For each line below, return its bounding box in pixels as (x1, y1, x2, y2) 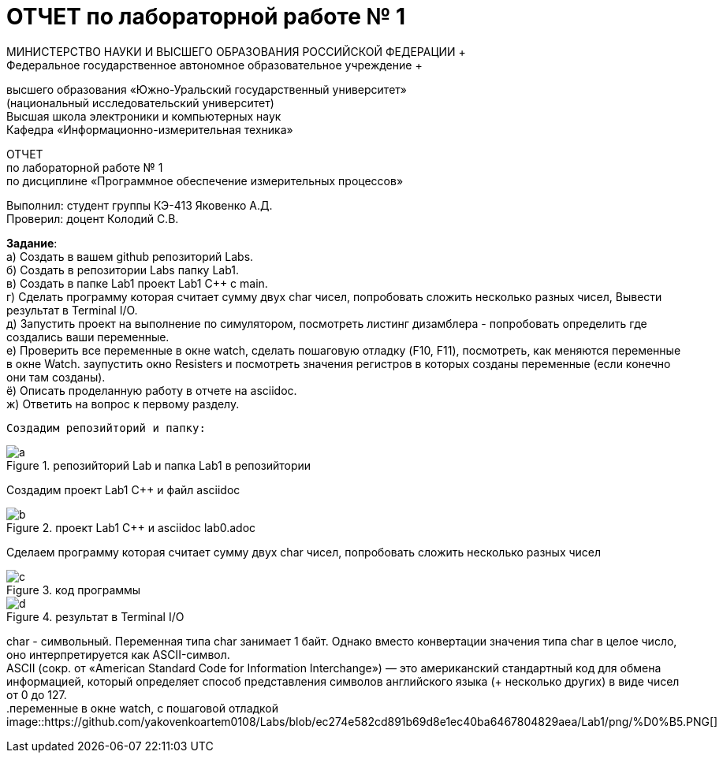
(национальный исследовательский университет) (6, 95, 274, 110)
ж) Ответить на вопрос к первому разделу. (6, 396, 240, 411)
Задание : (6, 236, 58, 250)
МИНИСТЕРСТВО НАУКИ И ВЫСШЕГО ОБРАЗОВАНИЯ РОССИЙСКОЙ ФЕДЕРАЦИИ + (6, 44, 466, 58)
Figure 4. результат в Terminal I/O (6, 609, 184, 623)
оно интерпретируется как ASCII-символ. (6, 647, 230, 661)
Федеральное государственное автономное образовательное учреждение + (6, 58, 423, 72)
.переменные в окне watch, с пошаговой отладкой (6, 701, 279, 715)
